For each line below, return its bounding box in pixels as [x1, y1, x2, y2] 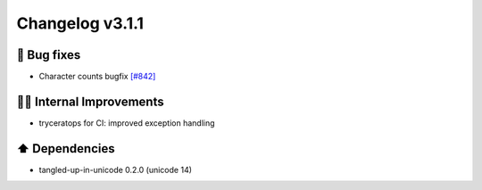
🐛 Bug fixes [16, 47, 81, 62]
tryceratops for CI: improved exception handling [38, 117, 215, 128]
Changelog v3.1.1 [16, 13, 145, 33]
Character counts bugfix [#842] [38, 71, 156, 82]
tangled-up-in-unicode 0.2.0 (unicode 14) [38, 164, 192, 175]
